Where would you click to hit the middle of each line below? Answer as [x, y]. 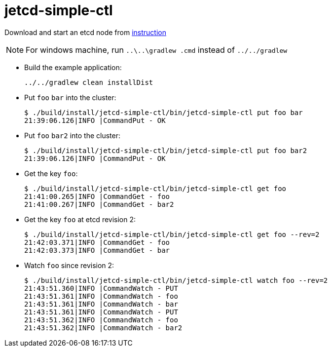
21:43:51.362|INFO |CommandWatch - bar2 [103, 328]
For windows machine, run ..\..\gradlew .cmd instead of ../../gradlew [157, 50]
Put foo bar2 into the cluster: [73, 135]
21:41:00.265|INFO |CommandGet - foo [97, 196]
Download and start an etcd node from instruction [85, 32]
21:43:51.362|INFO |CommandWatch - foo [101, 320]
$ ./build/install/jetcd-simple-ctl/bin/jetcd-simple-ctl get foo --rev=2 [172, 234]
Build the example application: [73, 67]
